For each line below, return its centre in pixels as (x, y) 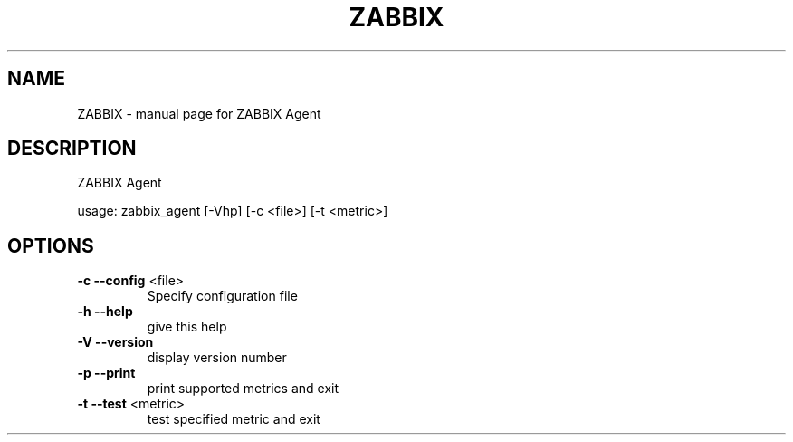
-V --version (115, 342)
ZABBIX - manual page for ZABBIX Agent (199, 113)
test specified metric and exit (234, 419)
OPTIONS (51, 245)
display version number (217, 358)
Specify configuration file (222, 296)
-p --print (106, 373)
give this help (187, 327)
